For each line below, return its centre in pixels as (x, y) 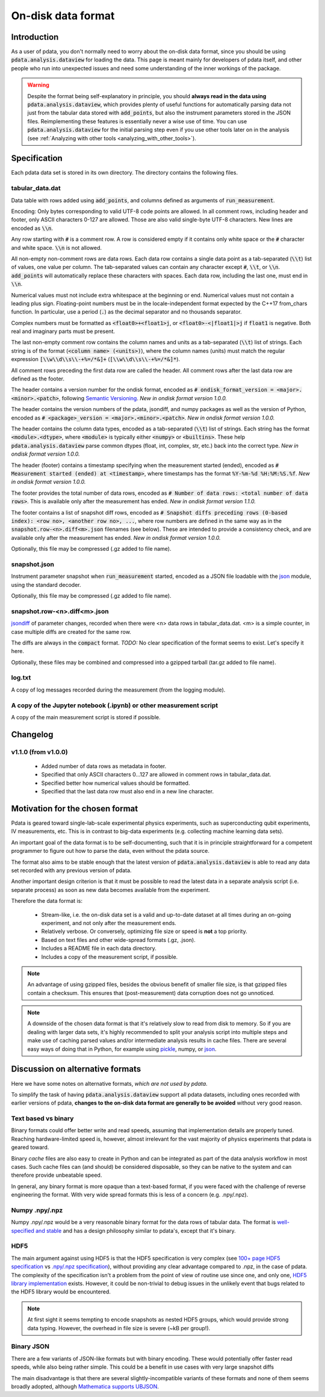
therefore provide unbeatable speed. (57, 1175)
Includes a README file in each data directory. (99, 949)
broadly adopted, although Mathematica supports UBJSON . (85, 1386)
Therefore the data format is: (47, 901)
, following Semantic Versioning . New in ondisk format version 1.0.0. (143, 398)
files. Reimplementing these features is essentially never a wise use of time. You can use (137, 121)
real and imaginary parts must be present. (63, 332)
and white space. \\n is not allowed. (57, 247)
